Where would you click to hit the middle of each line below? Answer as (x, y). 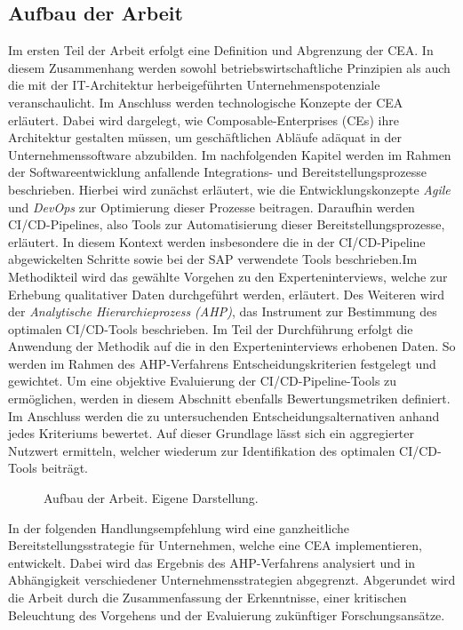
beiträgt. (64, 468)
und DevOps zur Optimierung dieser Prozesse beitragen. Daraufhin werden (212, 207)
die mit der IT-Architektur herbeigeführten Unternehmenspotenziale (194, 85)
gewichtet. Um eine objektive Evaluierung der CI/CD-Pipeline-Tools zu (203, 381)
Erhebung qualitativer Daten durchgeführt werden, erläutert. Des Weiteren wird (227, 294)
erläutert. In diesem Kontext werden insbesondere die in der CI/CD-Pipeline (217, 241)
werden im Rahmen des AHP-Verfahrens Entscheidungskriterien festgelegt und (222, 363)
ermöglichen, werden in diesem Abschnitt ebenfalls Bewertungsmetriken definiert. (229, 399)
